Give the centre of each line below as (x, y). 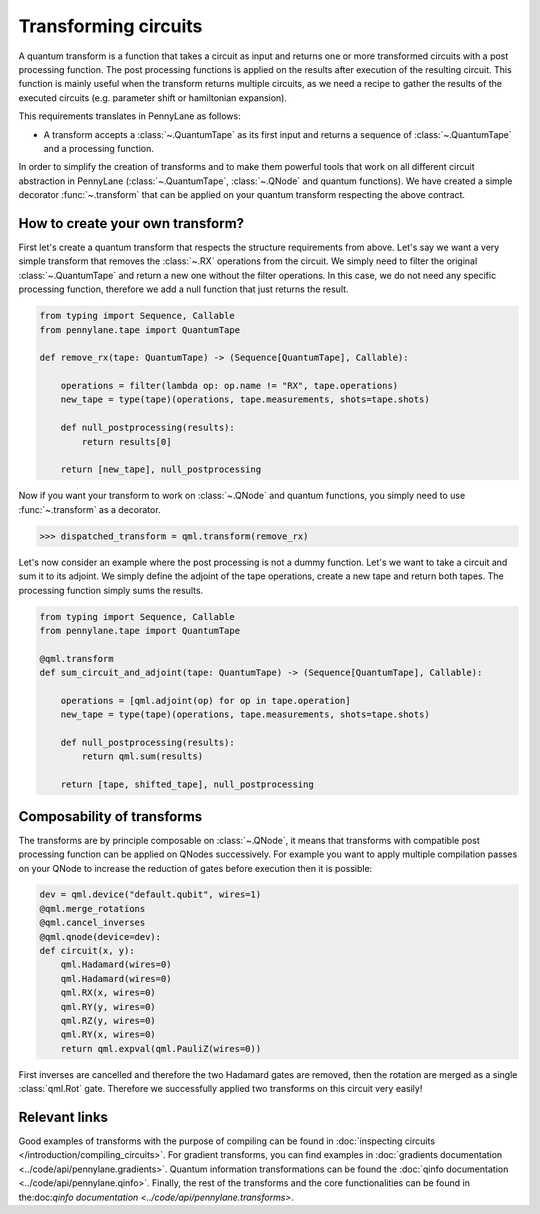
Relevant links (63, 1116)
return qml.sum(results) (142, 756)
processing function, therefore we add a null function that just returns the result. (183, 289)
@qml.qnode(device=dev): (100, 936)
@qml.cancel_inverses (92, 923)
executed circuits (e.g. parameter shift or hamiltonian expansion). (152, 97)
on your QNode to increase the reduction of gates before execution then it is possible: (195, 868)
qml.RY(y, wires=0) (108, 1006)
